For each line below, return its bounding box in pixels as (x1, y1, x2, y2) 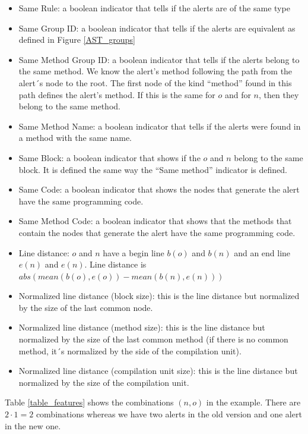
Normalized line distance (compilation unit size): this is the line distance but (18, 364, 298, 377)
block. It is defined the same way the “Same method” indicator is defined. (18, 163, 287, 175)
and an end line (234, 246, 291, 259)
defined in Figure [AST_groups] (18, 33, 135, 46)
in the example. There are (206, 396, 301, 408)
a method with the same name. (18, 131, 132, 144)
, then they (259, 88, 299, 100)
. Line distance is (84, 258, 147, 271)
